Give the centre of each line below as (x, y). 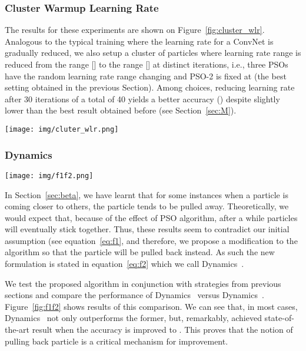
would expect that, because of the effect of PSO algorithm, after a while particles (151, 217)
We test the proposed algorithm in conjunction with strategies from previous (143, 283)
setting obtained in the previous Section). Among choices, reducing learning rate (150, 87)
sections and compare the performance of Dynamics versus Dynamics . (134, 295)
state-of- (279, 318)
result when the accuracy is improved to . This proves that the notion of (162, 330)
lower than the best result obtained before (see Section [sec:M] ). (121, 110)
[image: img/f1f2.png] (49, 175)
